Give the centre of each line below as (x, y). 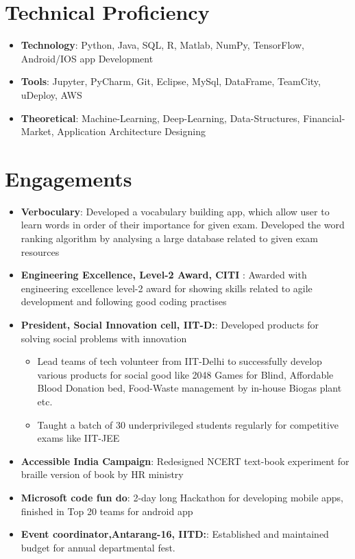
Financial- (324, 118)
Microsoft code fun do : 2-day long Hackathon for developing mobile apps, (182, 497)
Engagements (69, 178)
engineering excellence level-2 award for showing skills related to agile (167, 288)
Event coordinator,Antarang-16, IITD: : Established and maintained (175, 534)
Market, (37, 131)
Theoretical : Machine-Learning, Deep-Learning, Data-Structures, (160, 118)
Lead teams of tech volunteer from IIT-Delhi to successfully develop (180, 361)
